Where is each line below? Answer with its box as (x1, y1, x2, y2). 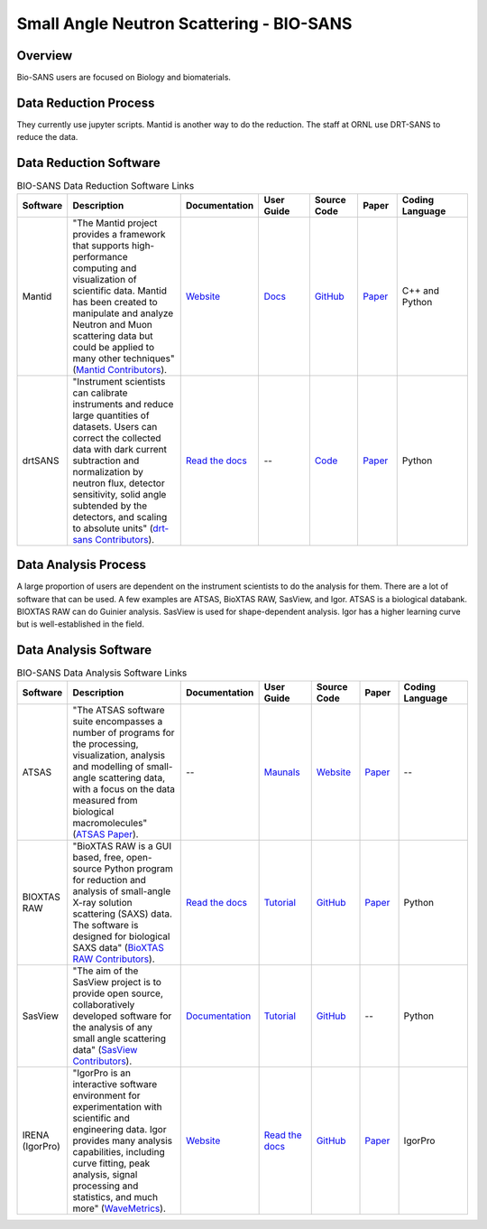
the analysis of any (72, 1020, 153, 1033)
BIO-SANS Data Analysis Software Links (16, 666, 188, 679)
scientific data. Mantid (72, 284, 167, 297)
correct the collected (72, 432, 161, 444)
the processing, (72, 737, 139, 750)
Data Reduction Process (16, 95, 155, 110)
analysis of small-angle (72, 885, 171, 898)
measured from (72, 794, 138, 806)
